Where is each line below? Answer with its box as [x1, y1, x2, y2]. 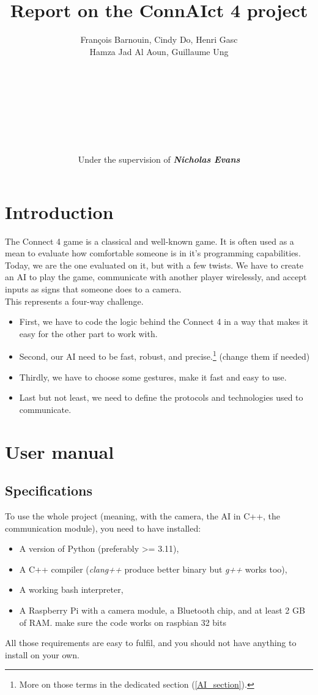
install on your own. [5, 648, 79, 661]
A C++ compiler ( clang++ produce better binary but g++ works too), [19, 562, 287, 575]
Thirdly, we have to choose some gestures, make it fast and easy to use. [19, 370, 287, 383]
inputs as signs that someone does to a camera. [5, 282, 182, 295]
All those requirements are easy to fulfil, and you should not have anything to [5, 636, 297, 649]
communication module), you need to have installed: [5, 521, 201, 534]
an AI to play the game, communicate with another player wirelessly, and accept [5, 270, 307, 283]
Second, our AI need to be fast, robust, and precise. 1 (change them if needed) [19, 348, 310, 362]
